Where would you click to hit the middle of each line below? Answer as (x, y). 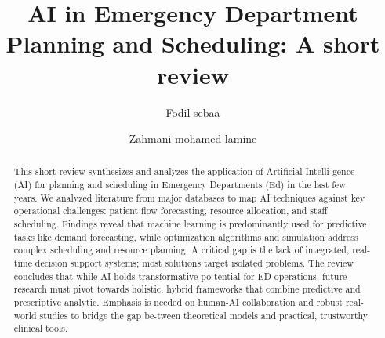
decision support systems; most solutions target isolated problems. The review (194, 263)
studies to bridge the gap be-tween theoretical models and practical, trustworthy (204, 315)
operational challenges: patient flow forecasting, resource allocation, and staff (171, 211)
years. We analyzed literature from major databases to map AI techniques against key (189, 197)
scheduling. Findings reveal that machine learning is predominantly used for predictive (190, 224)
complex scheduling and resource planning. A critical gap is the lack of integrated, (182, 250)
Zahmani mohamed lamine (193, 138)
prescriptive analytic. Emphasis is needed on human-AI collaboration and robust (178, 302)
